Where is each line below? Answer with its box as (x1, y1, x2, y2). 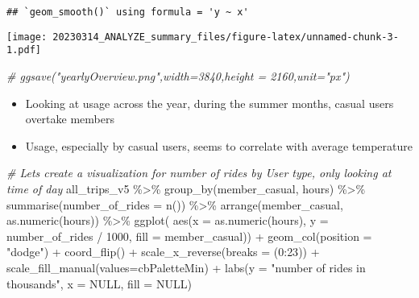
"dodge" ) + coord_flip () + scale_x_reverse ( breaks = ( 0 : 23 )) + (6, 243, 320, 260)
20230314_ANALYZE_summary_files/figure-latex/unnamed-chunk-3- (52, 31, 399, 43)
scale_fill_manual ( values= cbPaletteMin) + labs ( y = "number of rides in (6, 259, 366, 275)
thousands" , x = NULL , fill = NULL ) (6, 275, 192, 292)
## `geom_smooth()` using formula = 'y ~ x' (6, 6, 249, 18)
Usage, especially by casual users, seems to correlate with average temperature (25, 137, 413, 154)
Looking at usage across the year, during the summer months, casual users (25, 94, 394, 111)
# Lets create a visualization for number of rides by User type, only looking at (6, 164, 392, 181)
